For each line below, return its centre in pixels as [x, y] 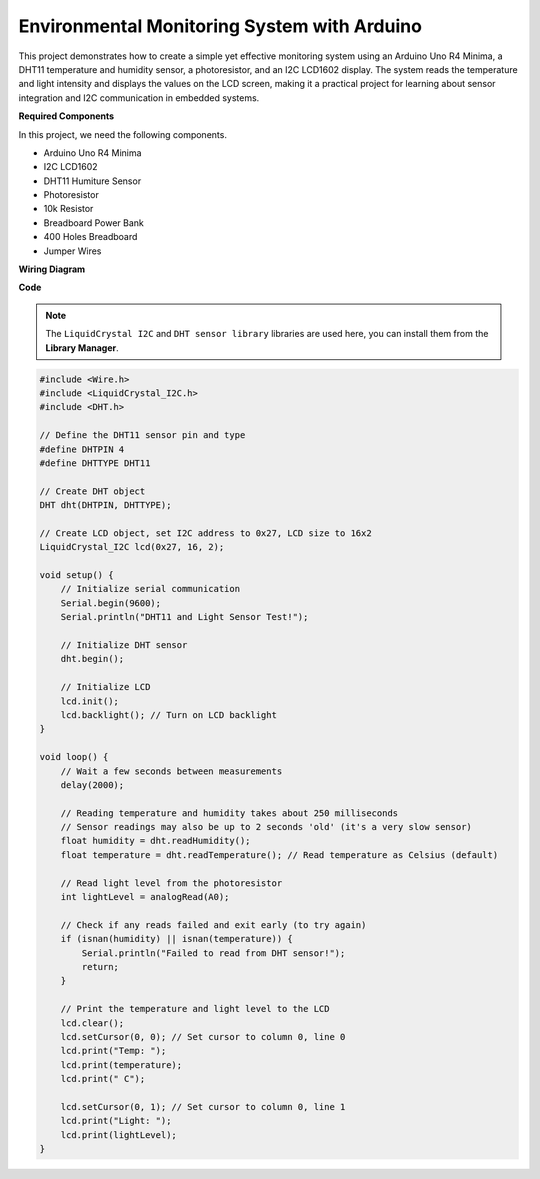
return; [100, 966]
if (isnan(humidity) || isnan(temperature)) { [177, 939]
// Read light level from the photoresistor [171, 883]
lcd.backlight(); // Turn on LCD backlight [168, 714]
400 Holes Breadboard [90, 237]
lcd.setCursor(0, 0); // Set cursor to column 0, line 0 [203, 1036]
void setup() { [76, 575]
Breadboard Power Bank [94, 222]
